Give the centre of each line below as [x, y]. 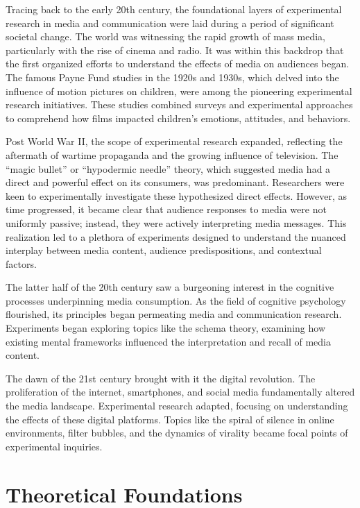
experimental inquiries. [54, 446]
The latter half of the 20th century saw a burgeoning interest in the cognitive [170, 287]
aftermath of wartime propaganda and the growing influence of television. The [172, 154]
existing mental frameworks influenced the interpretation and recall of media [168, 341]
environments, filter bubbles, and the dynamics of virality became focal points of [177, 433]
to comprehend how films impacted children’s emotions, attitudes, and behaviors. [178, 118]
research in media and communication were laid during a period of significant [170, 23]
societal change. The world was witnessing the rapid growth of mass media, [165, 36]
